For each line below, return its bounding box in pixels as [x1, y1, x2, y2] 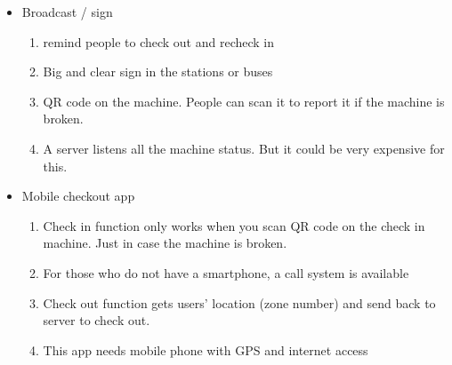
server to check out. [43, 311, 150, 329]
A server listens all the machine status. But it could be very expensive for [43, 139, 445, 157]
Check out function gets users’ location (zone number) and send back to [43, 293, 436, 312]
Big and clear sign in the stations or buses [43, 62, 273, 81]
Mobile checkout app [21, 186, 135, 205]
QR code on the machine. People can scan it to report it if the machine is [43, 91, 445, 110]
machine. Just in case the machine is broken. [43, 234, 287, 252]
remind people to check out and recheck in [43, 32, 275, 51]
